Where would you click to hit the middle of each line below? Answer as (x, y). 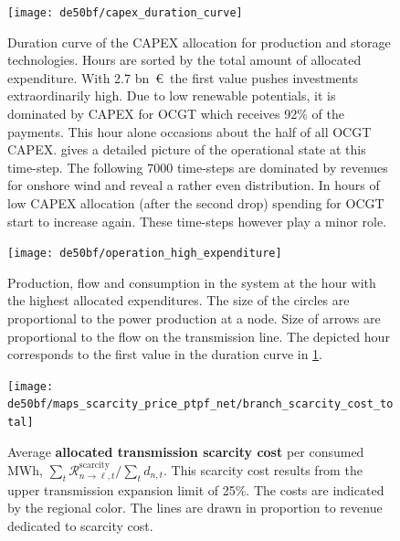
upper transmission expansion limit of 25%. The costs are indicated (196, 489)
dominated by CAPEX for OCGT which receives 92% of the (176, 114)
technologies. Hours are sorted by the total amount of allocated (184, 60)
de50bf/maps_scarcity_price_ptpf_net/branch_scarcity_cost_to (200, 404)
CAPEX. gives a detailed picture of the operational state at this (187, 149)
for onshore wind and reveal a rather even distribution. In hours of (194, 185)
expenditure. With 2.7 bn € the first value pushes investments (183, 77)
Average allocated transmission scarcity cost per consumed (186, 451)
